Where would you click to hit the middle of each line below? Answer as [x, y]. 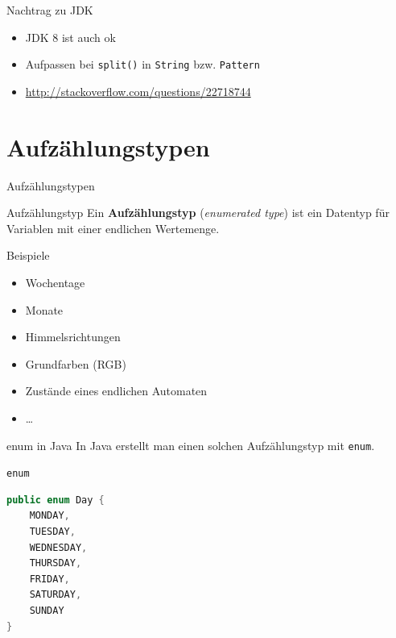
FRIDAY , [49, 579]
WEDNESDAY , [58, 547]
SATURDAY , [56, 595]
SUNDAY [47, 610]
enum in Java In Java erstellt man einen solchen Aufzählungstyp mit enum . [191, 445]
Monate [44, 309]
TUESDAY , [52, 532]
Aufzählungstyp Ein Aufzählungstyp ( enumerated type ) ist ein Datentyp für [198, 213]
